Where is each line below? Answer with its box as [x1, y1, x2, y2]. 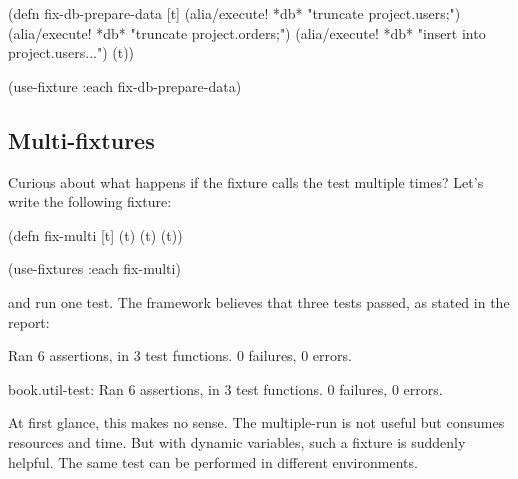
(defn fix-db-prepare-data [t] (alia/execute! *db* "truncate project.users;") [8, 3, 461, 23]
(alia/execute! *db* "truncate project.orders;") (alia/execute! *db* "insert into [8, 22, 486, 43]
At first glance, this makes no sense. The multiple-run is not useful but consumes [8, 412, 505, 433]
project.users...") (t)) [8, 42, 135, 63]
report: [8, 311, 50, 332]
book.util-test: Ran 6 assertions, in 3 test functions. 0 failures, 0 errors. [8, 378, 443, 399]
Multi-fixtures [8, 124, 155, 155]
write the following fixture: [8, 191, 172, 212]
